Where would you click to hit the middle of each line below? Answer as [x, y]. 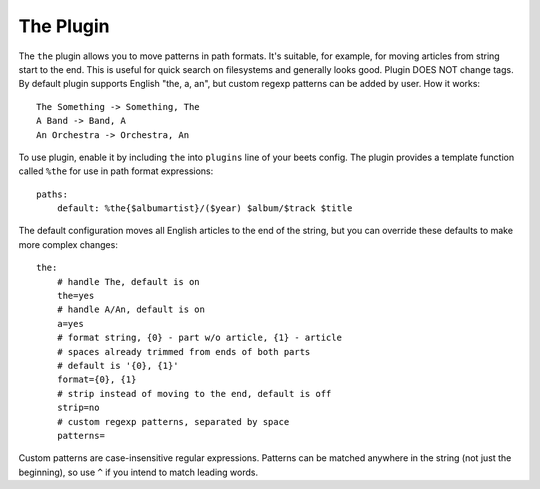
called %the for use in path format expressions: [116, 171]
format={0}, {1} [96, 379]
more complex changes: [68, 244]
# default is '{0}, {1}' [117, 365]
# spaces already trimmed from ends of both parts [183, 351]
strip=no [78, 408]
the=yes [75, 296]
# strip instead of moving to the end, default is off [194, 393]
